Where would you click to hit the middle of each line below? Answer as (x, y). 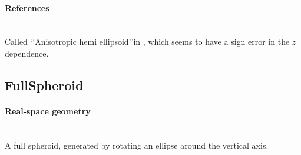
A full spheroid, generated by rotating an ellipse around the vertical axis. (137, 145)
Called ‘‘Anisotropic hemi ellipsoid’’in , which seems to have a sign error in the (147, 42)
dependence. (27, 53)
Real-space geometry (48, 111)
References (27, 7)
